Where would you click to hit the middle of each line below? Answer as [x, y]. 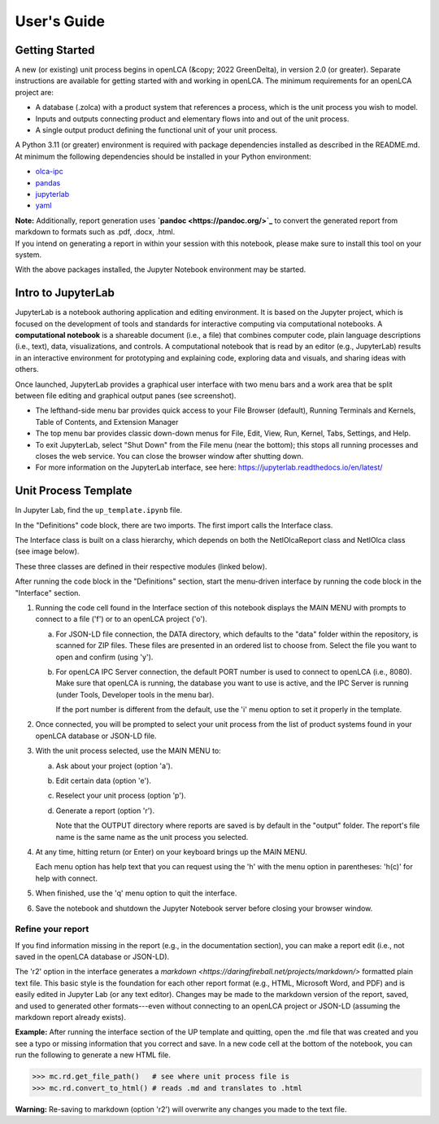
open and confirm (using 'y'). [104, 657]
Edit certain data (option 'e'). [104, 781]
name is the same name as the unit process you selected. [152, 837]
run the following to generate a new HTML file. [93, 1055]
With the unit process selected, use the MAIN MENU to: [128, 751]
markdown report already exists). [70, 1017]
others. [27, 370]
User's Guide [60, 21]
